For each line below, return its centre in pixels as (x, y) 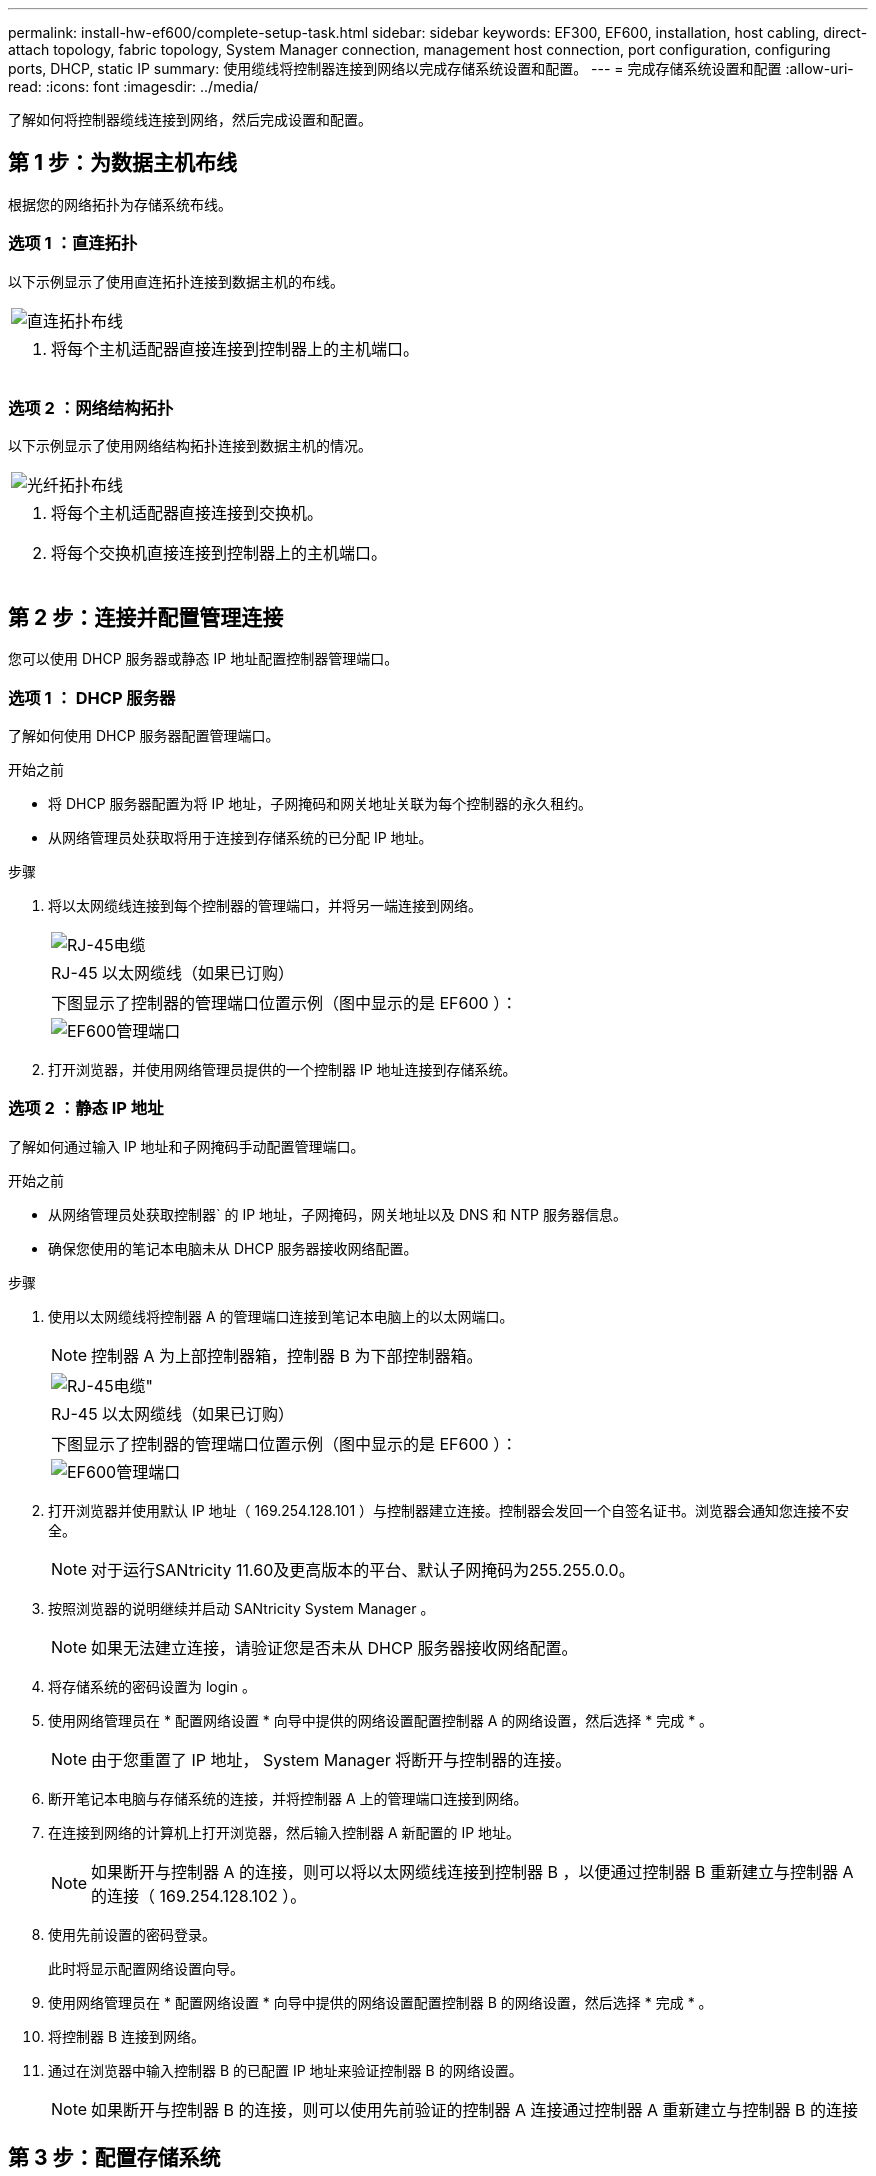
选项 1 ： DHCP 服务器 (92, 697)
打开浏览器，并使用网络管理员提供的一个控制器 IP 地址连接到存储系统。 (282, 1069)
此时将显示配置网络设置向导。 (146, 1968)
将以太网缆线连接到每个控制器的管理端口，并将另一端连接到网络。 (265, 905)
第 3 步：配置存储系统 (114, 2158)
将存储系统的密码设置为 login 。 (152, 1686)
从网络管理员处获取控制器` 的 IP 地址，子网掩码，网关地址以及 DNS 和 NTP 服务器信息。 (337, 1214)
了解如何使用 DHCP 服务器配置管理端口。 (144, 735)
